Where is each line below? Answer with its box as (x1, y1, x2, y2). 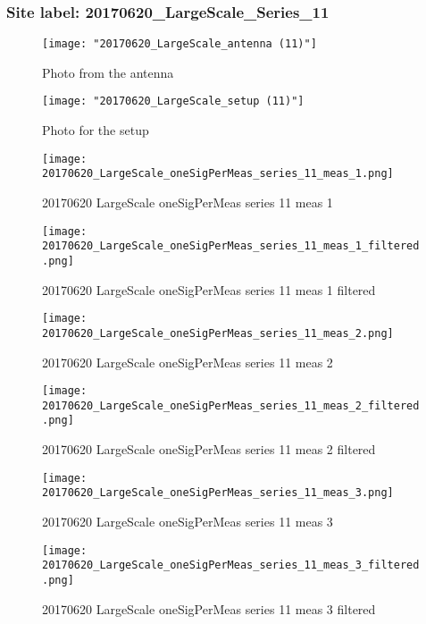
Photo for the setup (42, 121, 149, 139)
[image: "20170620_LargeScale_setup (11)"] (42, 95, 305, 108)
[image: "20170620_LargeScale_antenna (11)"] (42, 38, 317, 51)
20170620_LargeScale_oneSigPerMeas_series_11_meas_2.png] (42, 326, 394, 340)
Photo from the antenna (42, 63, 174, 81)
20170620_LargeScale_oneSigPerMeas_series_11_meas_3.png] (42, 486, 394, 500)
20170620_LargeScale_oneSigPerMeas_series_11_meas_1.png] (42, 167, 394, 181)
